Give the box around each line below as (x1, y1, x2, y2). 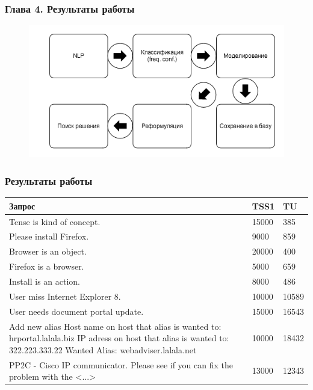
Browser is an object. (9, 245, 87, 258)
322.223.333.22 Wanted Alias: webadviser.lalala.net (9, 343, 197, 356)
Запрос (9, 199, 36, 212)
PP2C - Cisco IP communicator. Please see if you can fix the (9, 358, 233, 371)
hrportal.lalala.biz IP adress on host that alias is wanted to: (9, 332, 229, 344)
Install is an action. (9, 275, 80, 287)
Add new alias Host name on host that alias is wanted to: (9, 320, 222, 332)
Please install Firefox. (9, 230, 89, 243)
